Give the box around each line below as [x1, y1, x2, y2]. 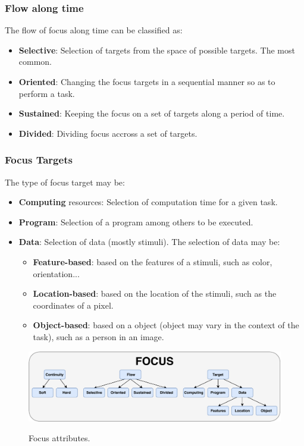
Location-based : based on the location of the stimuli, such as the [33, 287, 277, 300]
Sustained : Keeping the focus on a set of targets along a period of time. [18, 107, 285, 120]
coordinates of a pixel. [33, 299, 114, 311]
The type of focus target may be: [5, 175, 125, 188]
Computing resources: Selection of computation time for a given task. [18, 196, 278, 208]
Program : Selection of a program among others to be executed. [18, 215, 253, 228]
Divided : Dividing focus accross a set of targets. [18, 127, 198, 139]
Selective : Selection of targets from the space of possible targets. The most [18, 43, 295, 56]
